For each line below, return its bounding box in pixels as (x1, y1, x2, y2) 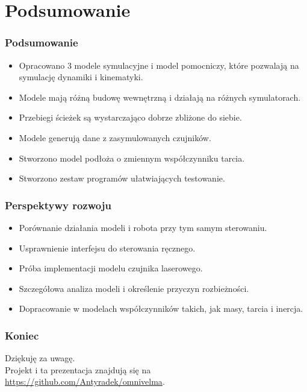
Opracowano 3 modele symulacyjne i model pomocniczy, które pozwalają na (19, 58, 299, 71)
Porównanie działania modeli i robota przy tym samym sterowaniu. (19, 221, 267, 233)
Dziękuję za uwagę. (5, 352, 75, 364)
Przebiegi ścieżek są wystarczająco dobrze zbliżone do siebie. (19, 111, 242, 124)
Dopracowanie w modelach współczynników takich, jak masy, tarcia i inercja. (19, 302, 303, 315)
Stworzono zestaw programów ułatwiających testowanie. (19, 172, 225, 185)
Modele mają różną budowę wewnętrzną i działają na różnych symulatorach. (19, 90, 301, 103)
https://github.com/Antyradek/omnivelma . (5, 375, 165, 388)
